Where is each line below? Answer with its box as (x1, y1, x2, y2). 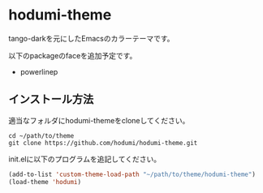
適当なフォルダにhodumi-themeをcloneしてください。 (8, 115, 190, 125)
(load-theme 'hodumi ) (8, 178, 82, 186)
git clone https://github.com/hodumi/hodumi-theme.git (8, 139, 198, 147)
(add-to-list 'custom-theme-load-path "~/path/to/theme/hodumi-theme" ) (8, 170, 256, 178)
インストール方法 (8, 92, 94, 106)
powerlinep (19, 66, 58, 76)
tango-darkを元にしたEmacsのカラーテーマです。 (8, 33, 175, 43)
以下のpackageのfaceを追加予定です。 (8, 50, 137, 60)
